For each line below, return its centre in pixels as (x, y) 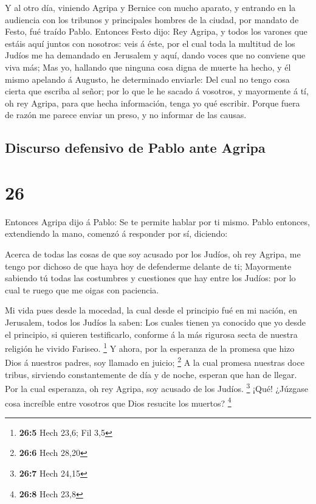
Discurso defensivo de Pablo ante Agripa (135, 148)
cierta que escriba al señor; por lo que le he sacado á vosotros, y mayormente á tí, (157, 91)
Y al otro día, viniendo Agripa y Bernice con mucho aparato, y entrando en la (150, 7)
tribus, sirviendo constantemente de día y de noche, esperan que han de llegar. (151, 374)
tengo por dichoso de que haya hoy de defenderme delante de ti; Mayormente (148, 266)
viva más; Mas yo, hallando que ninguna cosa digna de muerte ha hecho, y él (148, 67)
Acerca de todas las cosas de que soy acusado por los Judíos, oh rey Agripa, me (153, 254)
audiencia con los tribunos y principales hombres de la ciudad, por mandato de (152, 19)
